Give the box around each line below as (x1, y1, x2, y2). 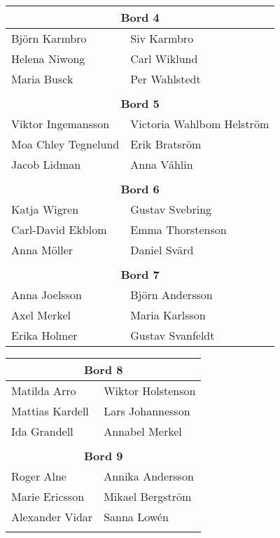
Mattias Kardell (11, 403, 89, 419)
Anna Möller (11, 242, 73, 258)
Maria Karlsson (130, 307, 206, 323)
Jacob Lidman (11, 156, 81, 172)
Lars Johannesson (104, 403, 190, 419)
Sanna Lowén (104, 509, 169, 525)
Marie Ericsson (11, 488, 85, 504)
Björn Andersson (130, 287, 213, 303)
